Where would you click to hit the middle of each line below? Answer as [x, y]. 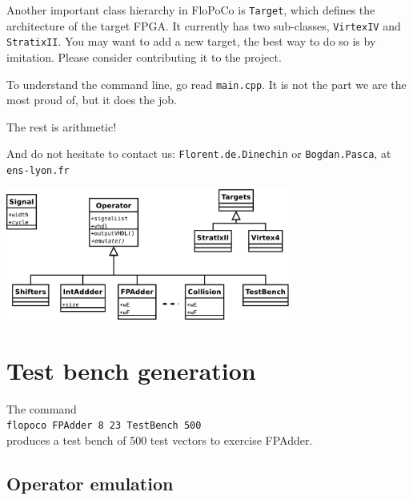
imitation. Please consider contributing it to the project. [144, 56]
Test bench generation [131, 370]
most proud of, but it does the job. [92, 100]
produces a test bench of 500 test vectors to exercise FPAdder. [160, 440]
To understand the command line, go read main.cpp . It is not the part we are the [206, 84]
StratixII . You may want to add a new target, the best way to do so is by [191, 41]
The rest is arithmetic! [62, 126]
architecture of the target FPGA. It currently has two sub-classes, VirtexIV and [204, 25]
